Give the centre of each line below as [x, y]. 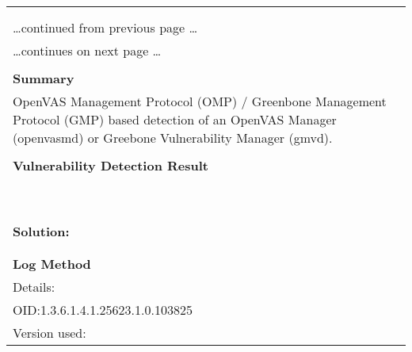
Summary [44, 78]
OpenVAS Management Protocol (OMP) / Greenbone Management [200, 101]
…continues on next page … [87, 50]
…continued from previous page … [105, 27]
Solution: [41, 231]
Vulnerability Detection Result [111, 165]
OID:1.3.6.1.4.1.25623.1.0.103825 [103, 310]
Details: [34, 287]
